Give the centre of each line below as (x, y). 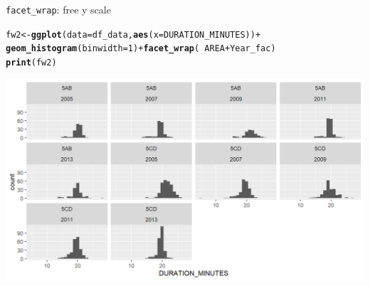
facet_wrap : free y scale (58, 9)
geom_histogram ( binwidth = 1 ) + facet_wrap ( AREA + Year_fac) (141, 49)
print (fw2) (31, 62)
